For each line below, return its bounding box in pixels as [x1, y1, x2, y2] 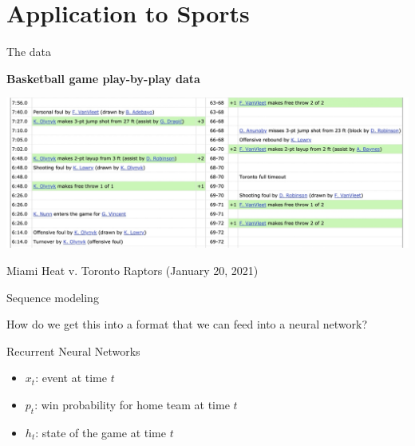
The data [6, 43, 51, 60]
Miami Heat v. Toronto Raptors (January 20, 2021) [6, 261, 259, 278]
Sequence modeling [6, 289, 99, 305]
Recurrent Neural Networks [6, 342, 140, 359]
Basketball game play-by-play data [6, 70, 200, 86]
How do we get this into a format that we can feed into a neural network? [6, 316, 368, 333]
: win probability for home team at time [34, 396, 230, 412]
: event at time [35, 369, 107, 386]
